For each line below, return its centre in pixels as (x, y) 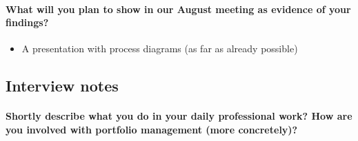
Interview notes (62, 86)
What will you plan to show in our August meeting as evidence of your (178, 9)
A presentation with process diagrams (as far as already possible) (160, 48)
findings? (27, 22)
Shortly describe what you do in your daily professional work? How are (179, 116)
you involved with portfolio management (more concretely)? (152, 129)
